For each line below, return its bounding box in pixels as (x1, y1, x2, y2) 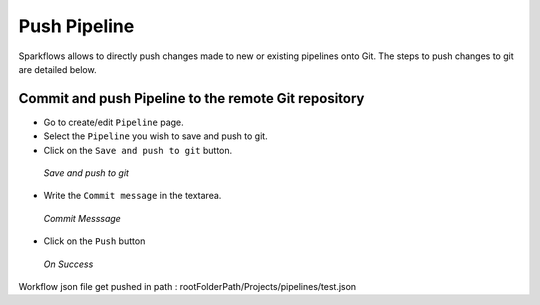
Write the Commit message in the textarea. (43, 190, 222, 202)
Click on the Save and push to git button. (43, 144, 233, 156)
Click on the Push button (43, 235, 146, 247)
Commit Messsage (43, 212, 122, 224)
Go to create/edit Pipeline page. (43, 116, 184, 128)
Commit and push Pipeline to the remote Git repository (18, 90, 365, 107)
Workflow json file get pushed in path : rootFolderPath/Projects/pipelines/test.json (18, 280, 357, 292)
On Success (43, 258, 94, 270)
